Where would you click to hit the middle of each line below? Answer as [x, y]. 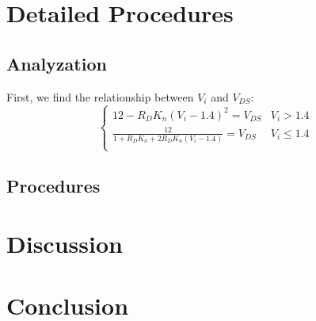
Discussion [65, 244]
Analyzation [57, 63]
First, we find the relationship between [100, 96]
